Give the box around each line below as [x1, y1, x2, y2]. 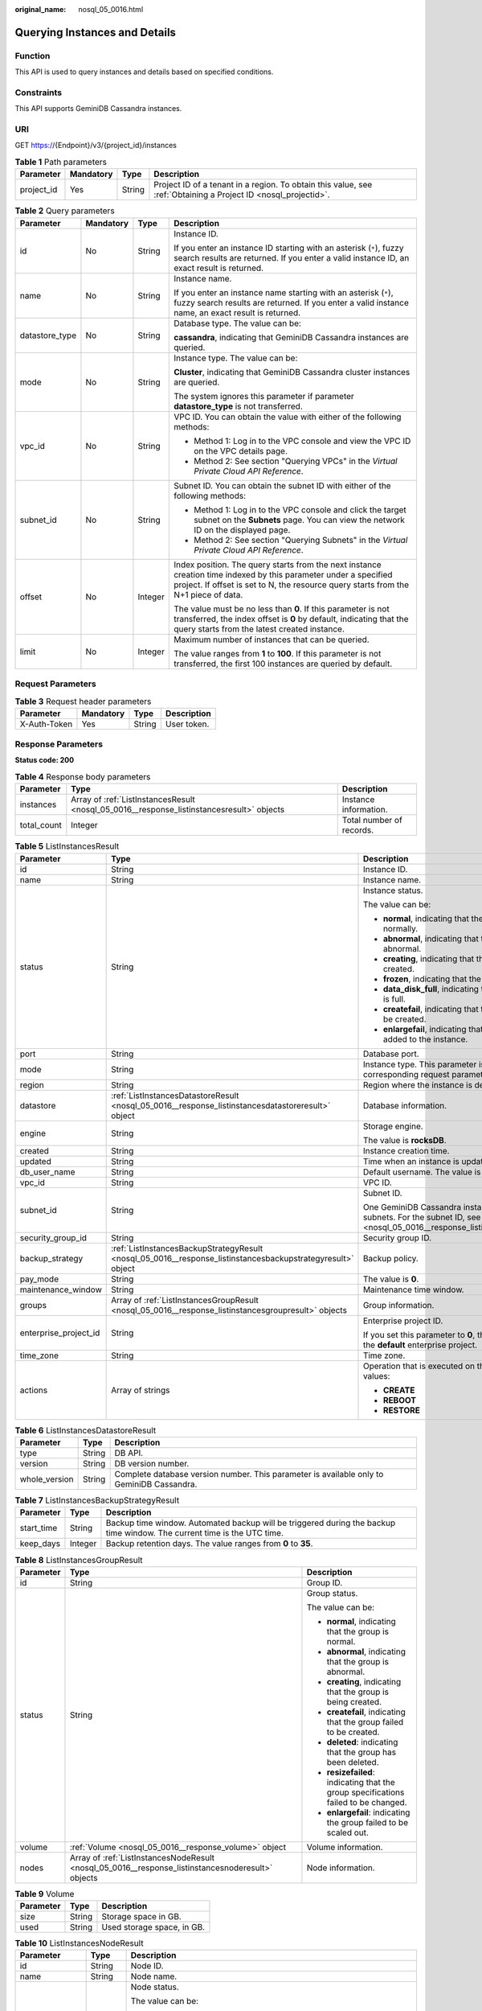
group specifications [326, 1787, 405, 1798]
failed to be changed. [326, 1796, 407, 1807]
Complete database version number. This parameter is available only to [114, 1468, 384, 1479]
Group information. [362, 1299, 435, 1310]
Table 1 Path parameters [14, 157, 108, 168]
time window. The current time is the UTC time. [105, 1528, 284, 1539]
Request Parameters [14, 678, 96, 689]
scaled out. [326, 1827, 370, 1838]
